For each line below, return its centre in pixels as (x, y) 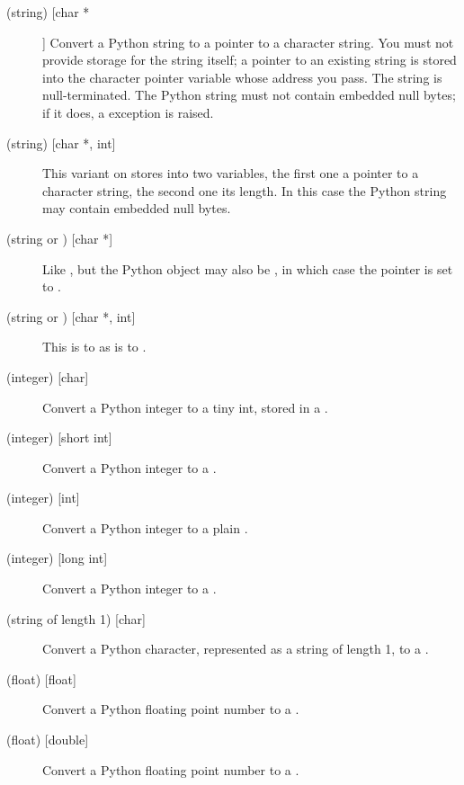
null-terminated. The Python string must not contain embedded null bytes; (249, 95)
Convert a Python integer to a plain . (145, 527)
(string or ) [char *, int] (71, 316)
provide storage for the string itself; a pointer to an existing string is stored (250, 60)
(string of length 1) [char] (76, 618)
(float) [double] (48, 740)
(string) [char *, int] (61, 143)
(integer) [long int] (57, 558)
